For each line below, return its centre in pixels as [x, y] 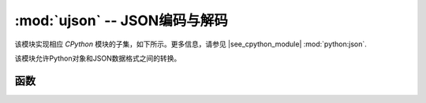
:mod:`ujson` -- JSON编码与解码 [121, 20]
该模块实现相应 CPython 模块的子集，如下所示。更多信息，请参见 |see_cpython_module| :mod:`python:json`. [191, 44]
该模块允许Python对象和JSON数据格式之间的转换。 [98, 58]
